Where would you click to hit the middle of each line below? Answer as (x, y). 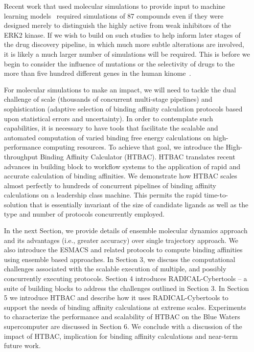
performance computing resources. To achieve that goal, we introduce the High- (123, 147)
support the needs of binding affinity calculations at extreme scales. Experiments (125, 307)
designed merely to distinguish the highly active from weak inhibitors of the (118, 25)
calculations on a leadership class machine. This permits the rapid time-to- (116, 195)
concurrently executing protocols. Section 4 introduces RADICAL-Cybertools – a (126, 278)
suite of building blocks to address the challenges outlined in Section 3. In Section (127, 288)
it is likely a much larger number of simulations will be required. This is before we (127, 54)
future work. (23, 345)
